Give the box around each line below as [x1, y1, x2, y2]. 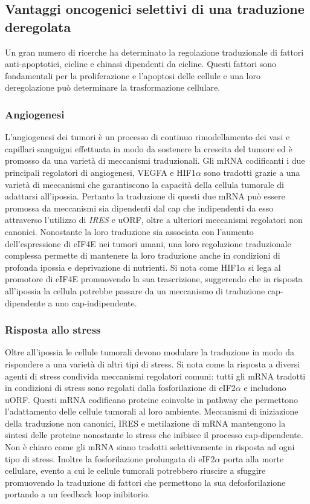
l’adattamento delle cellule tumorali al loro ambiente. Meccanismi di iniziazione [5, 405, 299, 418]
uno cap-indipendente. [55, 296, 137, 309]
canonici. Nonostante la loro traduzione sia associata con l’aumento [5, 225, 254, 237]
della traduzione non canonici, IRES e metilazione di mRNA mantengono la [5, 416, 286, 429]
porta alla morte [223, 452, 284, 465]
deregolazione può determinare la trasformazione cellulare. [5, 81, 221, 94]
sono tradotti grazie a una [204, 166, 300, 178]
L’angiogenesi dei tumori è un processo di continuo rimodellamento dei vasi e [5, 131, 290, 143]
